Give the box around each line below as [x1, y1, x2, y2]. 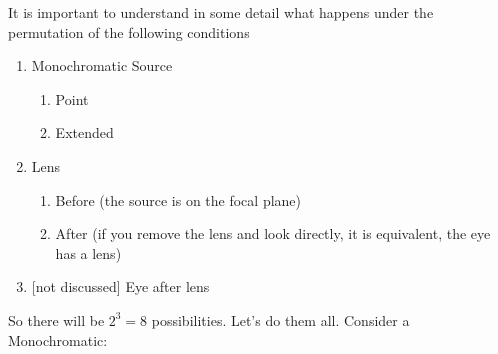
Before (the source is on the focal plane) [55, 189, 301, 210]
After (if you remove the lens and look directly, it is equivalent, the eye [55, 223, 491, 244]
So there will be [8, 309, 105, 330]
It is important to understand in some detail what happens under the [8, 2, 434, 22]
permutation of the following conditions [8, 21, 250, 42]
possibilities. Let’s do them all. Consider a [151, 309, 410, 330]
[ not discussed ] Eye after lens [31, 276, 210, 297]
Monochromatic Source [31, 55, 173, 76]
